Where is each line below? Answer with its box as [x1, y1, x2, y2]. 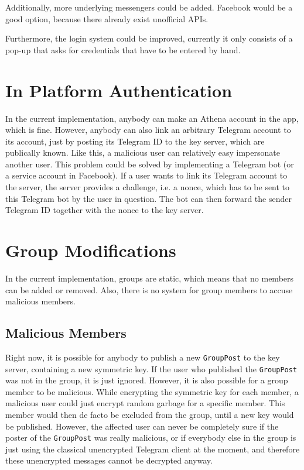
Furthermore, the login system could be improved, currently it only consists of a [5, 32, 293, 44]
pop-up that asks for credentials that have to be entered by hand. [5, 43, 241, 56]
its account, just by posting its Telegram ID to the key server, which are [5, 135, 265, 147]
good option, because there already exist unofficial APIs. [5, 12, 209, 25]
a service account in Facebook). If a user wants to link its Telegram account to [5, 169, 288, 181]
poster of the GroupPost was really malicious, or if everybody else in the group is [5, 431, 296, 444]
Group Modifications [5, 238, 176, 262]
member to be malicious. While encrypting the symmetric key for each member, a [5, 385, 299, 397]
